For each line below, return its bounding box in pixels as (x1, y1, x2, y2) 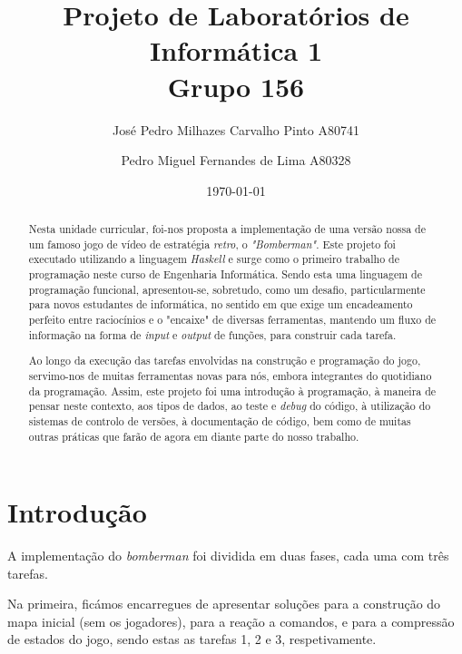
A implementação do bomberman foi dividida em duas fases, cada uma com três (7, 546, 449, 565)
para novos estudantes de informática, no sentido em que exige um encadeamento (28, 297, 413, 312)
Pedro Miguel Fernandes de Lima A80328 (121, 151, 351, 170)
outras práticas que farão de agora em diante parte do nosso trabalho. (28, 428, 359, 444)
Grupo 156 (167, 67, 305, 104)
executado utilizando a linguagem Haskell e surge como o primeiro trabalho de (28, 251, 399, 267)
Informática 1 (149, 32, 322, 69)
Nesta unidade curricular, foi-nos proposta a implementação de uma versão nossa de (28, 221, 426, 237)
